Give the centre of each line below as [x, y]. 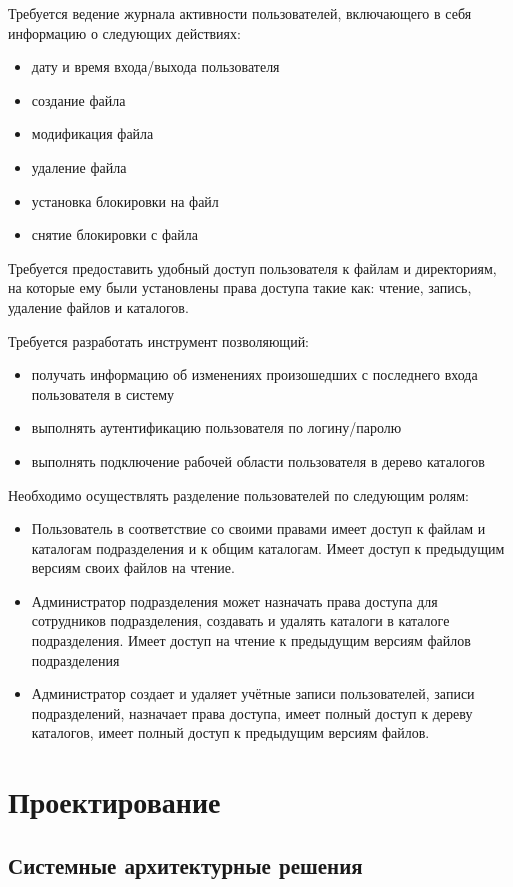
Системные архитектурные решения [185, 864]
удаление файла [79, 166]
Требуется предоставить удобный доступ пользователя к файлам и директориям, [252, 267]
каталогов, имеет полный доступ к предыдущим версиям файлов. [230, 732]
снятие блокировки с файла [114, 234]
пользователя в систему [103, 393]
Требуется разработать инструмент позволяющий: [159, 340]
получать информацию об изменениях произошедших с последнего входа [254, 374]
